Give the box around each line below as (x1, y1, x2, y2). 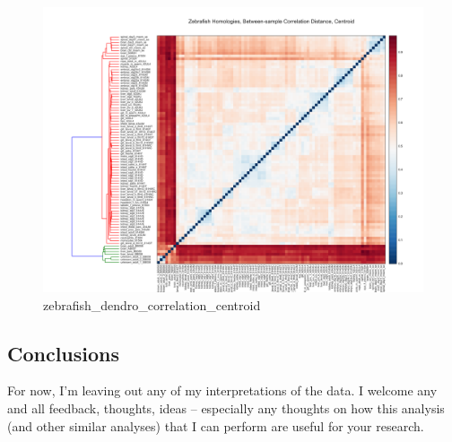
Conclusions (7, 339, 120, 367)
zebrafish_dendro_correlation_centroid (43, 295, 261, 314)
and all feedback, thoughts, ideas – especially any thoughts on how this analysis (7, 398, 445, 417)
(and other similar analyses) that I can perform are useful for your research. (7, 416, 424, 435)
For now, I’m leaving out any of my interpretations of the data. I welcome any (7, 381, 438, 400)
